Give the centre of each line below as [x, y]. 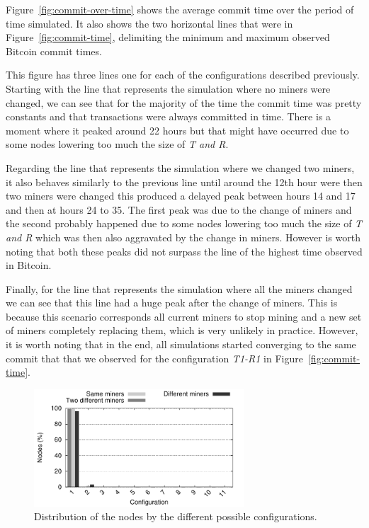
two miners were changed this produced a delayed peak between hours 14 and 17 [181, 196]
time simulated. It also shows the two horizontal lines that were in [149, 23]
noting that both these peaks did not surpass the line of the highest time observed [184, 251]
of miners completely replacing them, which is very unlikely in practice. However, [182, 330]
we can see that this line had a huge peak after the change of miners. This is [172, 303]
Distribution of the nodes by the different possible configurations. [176, 516]
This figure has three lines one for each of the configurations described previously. [183, 75]
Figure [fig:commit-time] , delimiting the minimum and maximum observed [168, 37]
